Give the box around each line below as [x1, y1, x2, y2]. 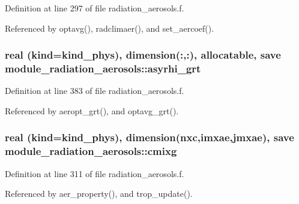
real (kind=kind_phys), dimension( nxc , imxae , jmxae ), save [5, 130, 294, 145]
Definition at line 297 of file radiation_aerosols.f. [5, 2, 184, 14]
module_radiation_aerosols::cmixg [5, 144, 177, 159]
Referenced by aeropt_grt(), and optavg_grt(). [5, 104, 179, 117]
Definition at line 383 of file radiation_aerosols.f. [5, 84, 184, 97]
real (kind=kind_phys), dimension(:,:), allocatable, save [5, 47, 281, 62]
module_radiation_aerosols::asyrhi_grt [5, 61, 201, 76]
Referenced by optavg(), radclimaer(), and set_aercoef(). [5, 22, 214, 34]
